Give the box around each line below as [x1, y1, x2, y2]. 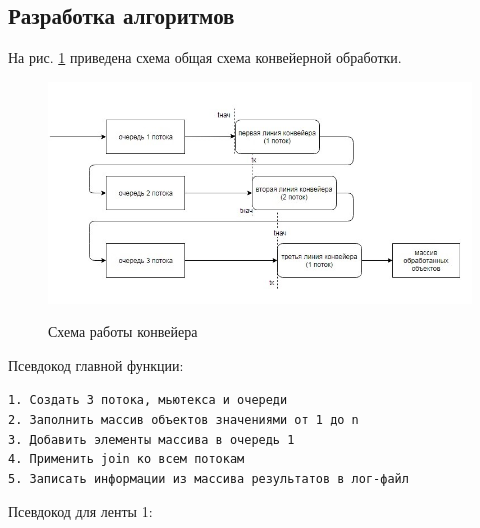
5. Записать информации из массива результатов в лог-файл [8, 472, 409, 487]
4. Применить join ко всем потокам [8, 452, 245, 467]
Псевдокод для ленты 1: [8, 500, 153, 521]
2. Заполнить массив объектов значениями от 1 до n [8, 413, 359, 428]
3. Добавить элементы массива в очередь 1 [8, 432, 295, 447]
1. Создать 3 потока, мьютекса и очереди [8, 393, 288, 408]
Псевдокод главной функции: [8, 354, 184, 375]
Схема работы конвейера [48, 321, 198, 342]
